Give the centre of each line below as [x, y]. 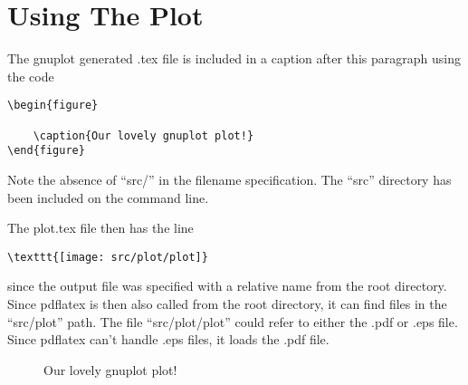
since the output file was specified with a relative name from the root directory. [227, 286]
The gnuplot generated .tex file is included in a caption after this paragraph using [234, 58]
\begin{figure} [53, 106]
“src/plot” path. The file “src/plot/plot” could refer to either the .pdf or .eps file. [233, 321]
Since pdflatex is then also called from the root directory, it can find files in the [227, 303]
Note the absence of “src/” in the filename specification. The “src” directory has [229, 179]
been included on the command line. [108, 197]
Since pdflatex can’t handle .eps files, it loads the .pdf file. [168, 339]
